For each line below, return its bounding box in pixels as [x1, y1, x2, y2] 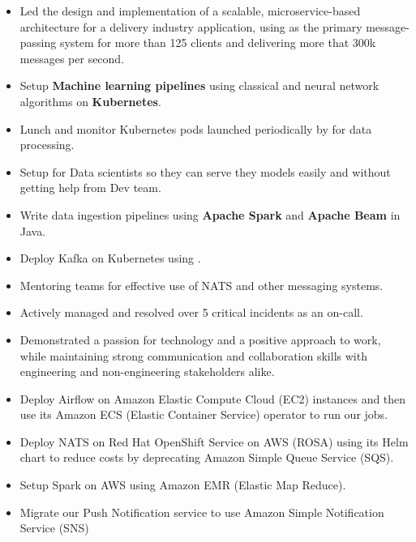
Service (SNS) [19, 519, 89, 536]
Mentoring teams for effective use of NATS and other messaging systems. [19, 276, 384, 293]
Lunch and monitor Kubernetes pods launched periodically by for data [19, 120, 372, 137]
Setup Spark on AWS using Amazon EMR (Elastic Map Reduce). [19, 476, 346, 493]
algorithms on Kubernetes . [19, 92, 161, 109]
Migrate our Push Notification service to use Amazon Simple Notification [19, 503, 384, 520]
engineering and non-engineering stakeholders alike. [19, 363, 275, 380]
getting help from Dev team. [19, 179, 161, 196]
